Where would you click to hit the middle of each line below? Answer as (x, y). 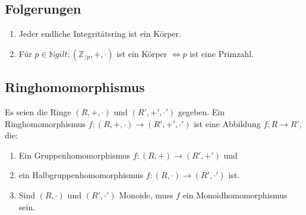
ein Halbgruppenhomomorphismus (81, 175)
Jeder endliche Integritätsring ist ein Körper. (100, 34)
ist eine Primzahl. (222, 53)
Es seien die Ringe (38, 112)
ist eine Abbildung (227, 123)
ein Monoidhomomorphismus (235, 195)
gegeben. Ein (201, 112)
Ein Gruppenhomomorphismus (75, 155)
